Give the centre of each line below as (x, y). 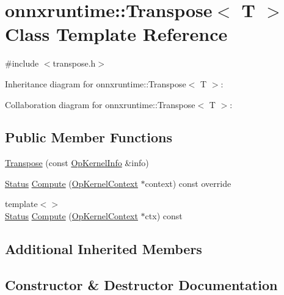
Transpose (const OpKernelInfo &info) (77, 163)
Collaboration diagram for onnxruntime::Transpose (100, 104)
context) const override (188, 183)
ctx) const (164, 216)
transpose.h (74, 63)
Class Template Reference (116, 34)
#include (22, 63)
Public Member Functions (89, 137)
